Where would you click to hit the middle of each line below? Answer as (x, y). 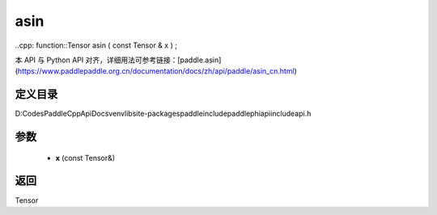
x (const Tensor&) (85, 158)
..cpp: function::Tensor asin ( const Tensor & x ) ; (96, 45)
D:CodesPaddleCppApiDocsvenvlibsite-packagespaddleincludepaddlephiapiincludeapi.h (163, 114)
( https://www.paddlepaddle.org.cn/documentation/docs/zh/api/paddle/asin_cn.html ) (156, 71)
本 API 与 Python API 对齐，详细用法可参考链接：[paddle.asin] (118, 60)
